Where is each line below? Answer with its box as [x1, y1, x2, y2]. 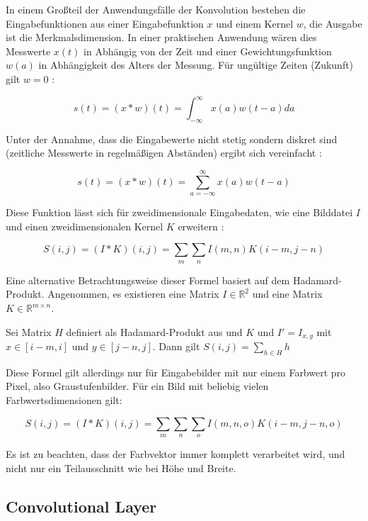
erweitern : [178, 218, 224, 233]
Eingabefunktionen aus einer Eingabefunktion [6, 16, 204, 30]
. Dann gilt [152, 339, 200, 354]
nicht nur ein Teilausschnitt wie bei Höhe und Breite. [6, 460, 236, 475]
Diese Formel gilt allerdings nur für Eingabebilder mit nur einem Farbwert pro [6, 364, 346, 379]
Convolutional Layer [6, 495, 157, 517]
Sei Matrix [6, 324, 52, 339]
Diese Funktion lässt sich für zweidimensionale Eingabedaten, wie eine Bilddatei [6, 205, 353, 220]
